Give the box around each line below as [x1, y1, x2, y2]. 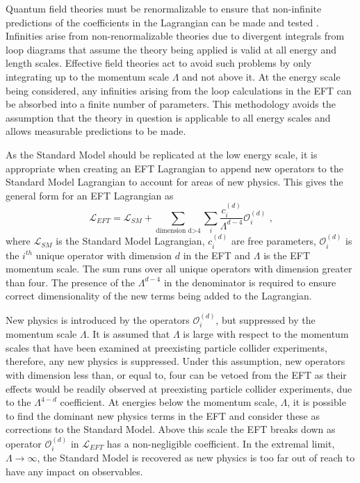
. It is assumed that [86, 327, 170, 341]
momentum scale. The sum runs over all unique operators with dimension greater [6, 261, 352, 276]
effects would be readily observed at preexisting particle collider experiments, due [6, 381, 352, 395]
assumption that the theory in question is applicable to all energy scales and [6, 110, 331, 124]
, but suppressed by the [215, 312, 316, 327]
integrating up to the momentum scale [6, 69, 169, 83]
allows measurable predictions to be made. [6, 124, 186, 138]
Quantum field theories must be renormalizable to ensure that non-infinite [6, 1, 322, 15]
